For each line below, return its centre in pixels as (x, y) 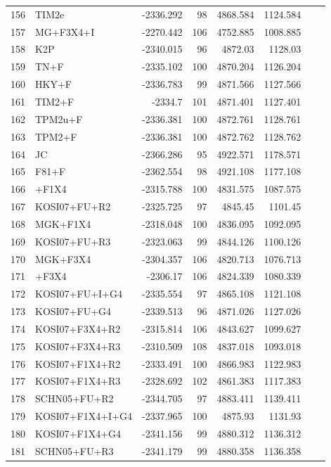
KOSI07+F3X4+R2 (78, 328)
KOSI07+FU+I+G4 (79, 294)
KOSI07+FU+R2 (73, 206)
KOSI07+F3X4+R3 (78, 346)
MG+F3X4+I (65, 31)
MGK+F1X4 (63, 223)
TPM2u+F (59, 119)
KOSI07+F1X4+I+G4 (84, 416)
